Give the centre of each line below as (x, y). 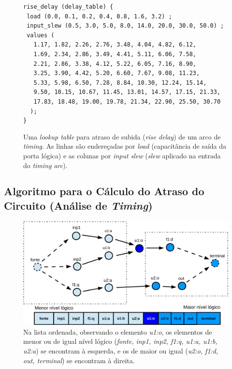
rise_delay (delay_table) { (68, 7)
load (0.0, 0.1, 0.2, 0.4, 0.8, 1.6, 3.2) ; (99, 16)
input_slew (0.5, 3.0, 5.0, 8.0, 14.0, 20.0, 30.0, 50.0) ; (125, 26)
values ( (41, 35)
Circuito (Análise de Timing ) (78, 205)
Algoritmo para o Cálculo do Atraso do (104, 191)
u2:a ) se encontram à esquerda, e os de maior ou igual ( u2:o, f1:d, (121, 350)
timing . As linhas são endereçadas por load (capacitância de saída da (125, 146)
